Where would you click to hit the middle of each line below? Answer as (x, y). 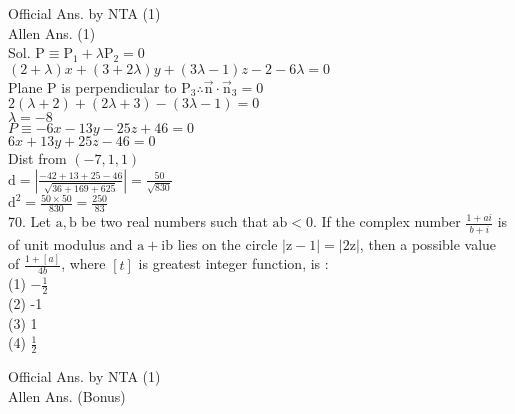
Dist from (37, 158)
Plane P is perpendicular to (92, 86)
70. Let (29, 221)
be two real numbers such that (174, 221)
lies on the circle (227, 243)
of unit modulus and (70, 243)
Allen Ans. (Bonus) (67, 395)
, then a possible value (428, 243)
